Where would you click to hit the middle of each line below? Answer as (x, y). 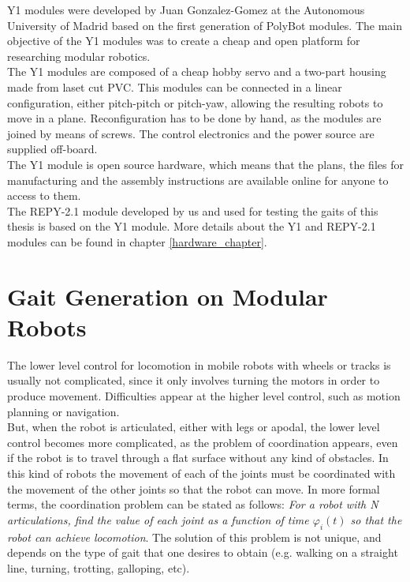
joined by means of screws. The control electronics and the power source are (191, 133)
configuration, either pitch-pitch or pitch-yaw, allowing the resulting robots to (195, 102)
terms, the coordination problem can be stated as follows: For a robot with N (193, 504)
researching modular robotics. (79, 56)
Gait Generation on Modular (168, 296)
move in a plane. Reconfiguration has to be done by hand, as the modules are (194, 118)
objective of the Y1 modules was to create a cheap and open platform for (184, 41)
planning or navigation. (63, 411)
